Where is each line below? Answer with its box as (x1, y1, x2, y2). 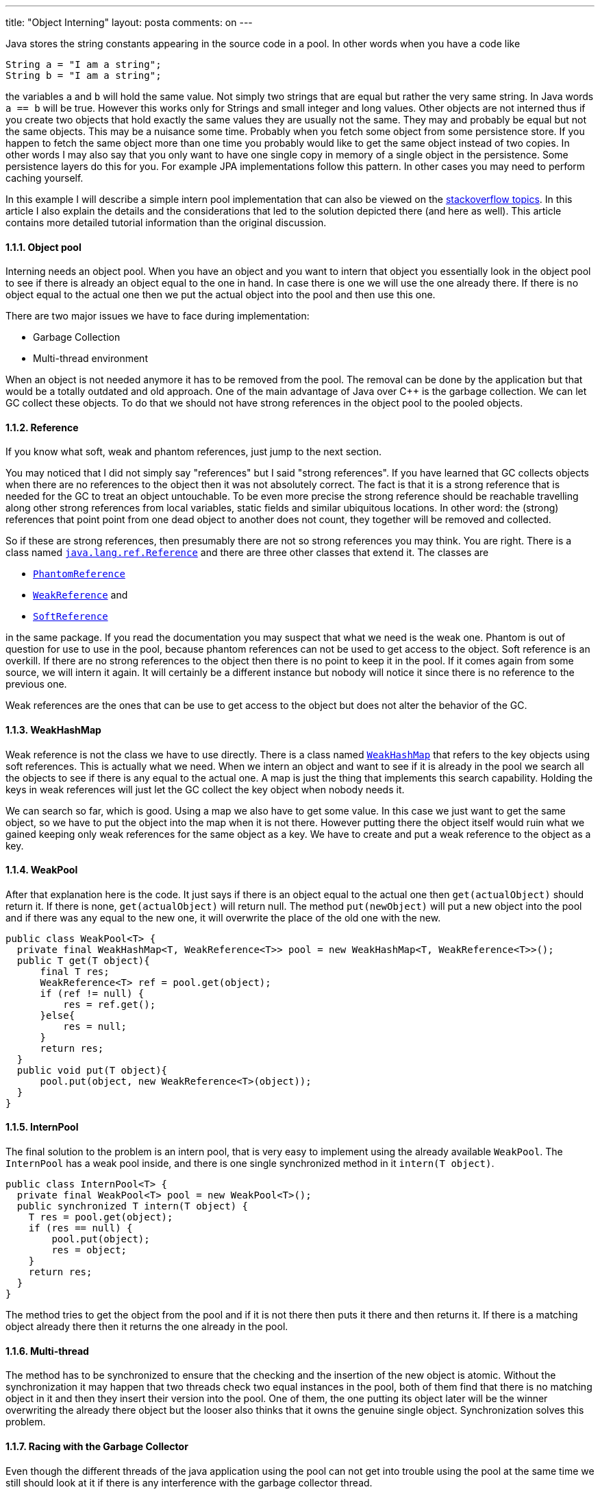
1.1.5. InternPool (5, 1121, 79, 1133)
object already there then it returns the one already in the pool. (5, 1321, 288, 1333)
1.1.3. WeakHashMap (5, 724, 101, 736)
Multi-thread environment (33, 352, 148, 365)
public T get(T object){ (16, 954, 150, 966)
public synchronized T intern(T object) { (16, 1201, 249, 1212)
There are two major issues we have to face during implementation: (5, 310, 310, 322)
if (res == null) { (28, 1222, 133, 1234)
